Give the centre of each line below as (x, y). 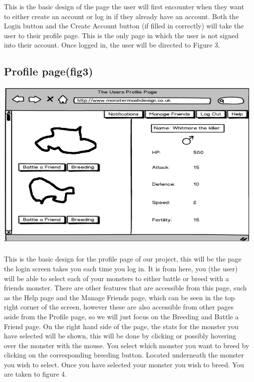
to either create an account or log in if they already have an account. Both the (121, 16)
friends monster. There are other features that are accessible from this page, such (126, 288)
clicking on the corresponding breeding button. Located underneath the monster (124, 355)
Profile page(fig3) (49, 71)
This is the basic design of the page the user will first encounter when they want (124, 6)
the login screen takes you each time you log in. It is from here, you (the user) (121, 268)
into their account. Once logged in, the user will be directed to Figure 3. (112, 45)
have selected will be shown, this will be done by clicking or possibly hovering (120, 336)
